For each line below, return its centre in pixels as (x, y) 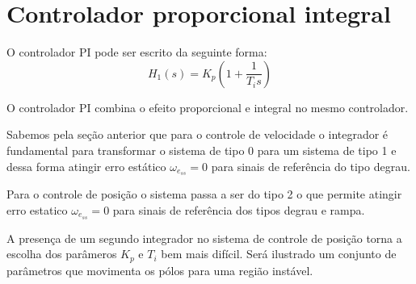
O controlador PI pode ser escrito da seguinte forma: (137, 52)
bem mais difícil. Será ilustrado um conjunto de (279, 254)
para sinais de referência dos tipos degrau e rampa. (239, 209)
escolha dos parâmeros (62, 254)
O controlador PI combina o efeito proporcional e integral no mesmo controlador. (208, 107)
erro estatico (37, 209)
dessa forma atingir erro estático (86, 166)
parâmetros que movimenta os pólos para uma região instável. (160, 270)
